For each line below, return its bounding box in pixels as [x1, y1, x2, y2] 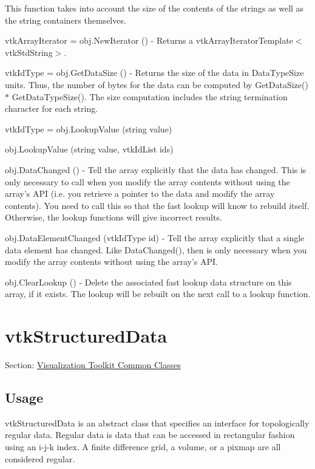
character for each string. [5, 102, 98, 115]
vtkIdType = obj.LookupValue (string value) [5, 122, 172, 135]
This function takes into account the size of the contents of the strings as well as [5, 2, 304, 14]
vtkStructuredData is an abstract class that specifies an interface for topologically [5, 416, 310, 429]
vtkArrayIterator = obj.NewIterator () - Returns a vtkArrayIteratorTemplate [5, 34, 293, 47]
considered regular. [5, 452, 75, 465]
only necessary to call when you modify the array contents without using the [5, 175, 290, 188]
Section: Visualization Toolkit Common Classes [5, 358, 181, 371]
